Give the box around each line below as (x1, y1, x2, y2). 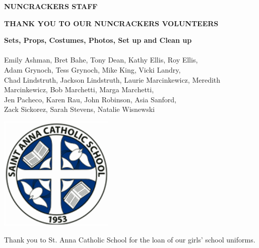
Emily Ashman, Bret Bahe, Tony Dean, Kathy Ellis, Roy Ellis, (4, 54, 198, 65)
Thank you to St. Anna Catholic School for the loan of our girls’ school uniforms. (4, 234, 255, 244)
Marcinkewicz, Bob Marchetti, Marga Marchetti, (4, 84, 154, 95)
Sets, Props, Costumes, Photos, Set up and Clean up (4, 35, 192, 45)
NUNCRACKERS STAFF (4, 1, 98, 11)
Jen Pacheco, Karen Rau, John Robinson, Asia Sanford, (4, 94, 176, 104)
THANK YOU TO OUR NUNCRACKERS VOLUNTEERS (4, 18, 219, 28)
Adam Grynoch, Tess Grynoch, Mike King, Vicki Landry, (4, 64, 181, 75)
